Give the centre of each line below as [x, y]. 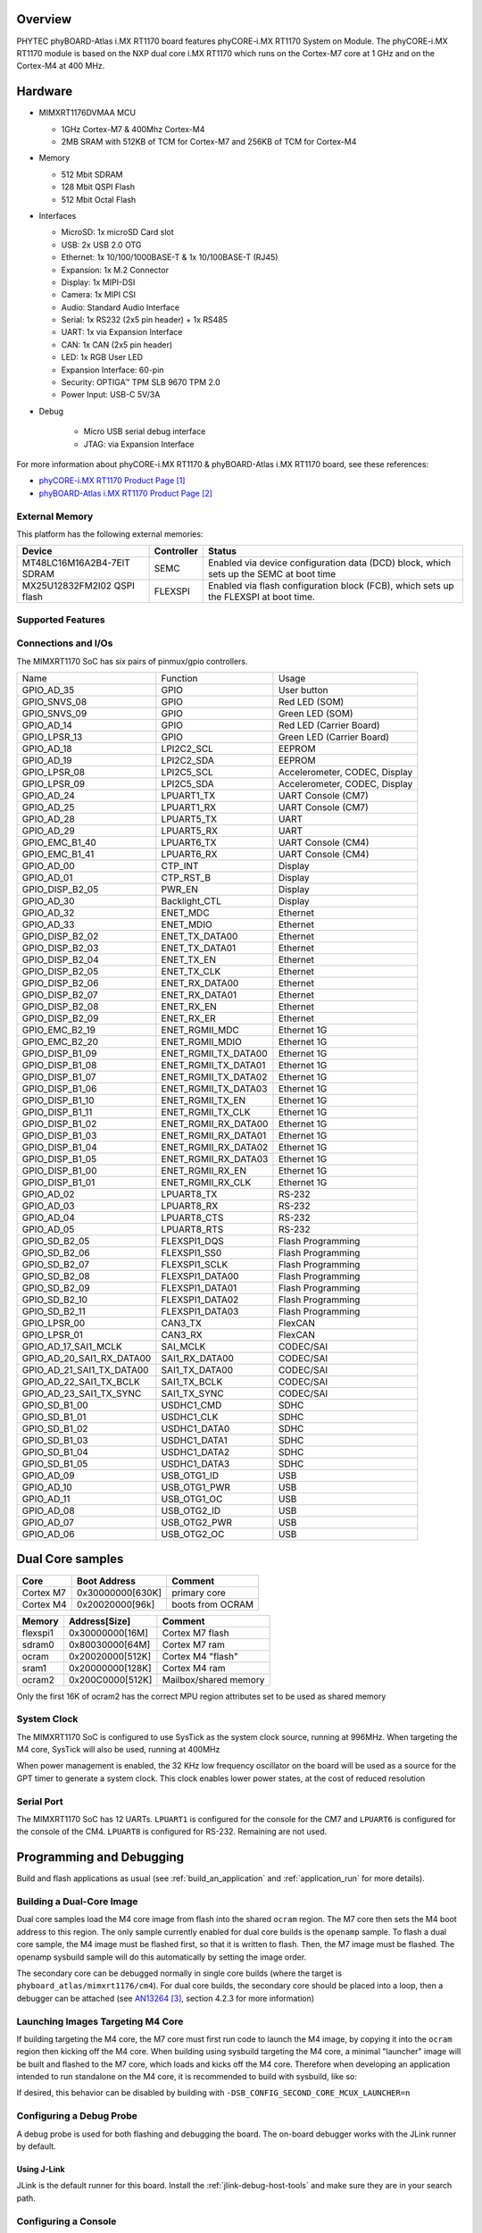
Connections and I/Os [65, 643]
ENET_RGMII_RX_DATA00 [215, 1124]
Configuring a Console [66, 2221]
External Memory [55, 516]
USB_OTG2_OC [193, 1534]
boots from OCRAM [212, 1604]
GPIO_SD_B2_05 [56, 1241]
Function [179, 678]
